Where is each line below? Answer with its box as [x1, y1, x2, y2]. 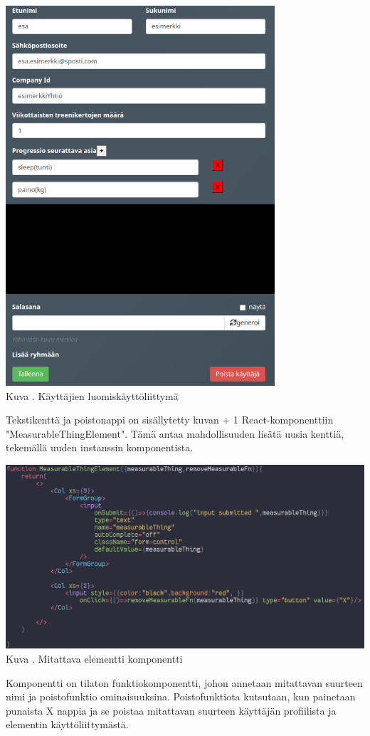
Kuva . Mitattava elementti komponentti [6, 651, 183, 666]
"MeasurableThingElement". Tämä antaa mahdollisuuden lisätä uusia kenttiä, [6, 426, 344, 441]
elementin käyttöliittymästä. [6, 717, 129, 732]
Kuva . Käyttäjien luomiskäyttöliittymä [6, 388, 179, 403]
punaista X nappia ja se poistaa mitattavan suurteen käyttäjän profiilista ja [6, 703, 337, 717]
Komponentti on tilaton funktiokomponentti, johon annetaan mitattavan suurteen [6, 675, 363, 690]
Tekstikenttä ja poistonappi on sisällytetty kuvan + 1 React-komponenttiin [6, 412, 334, 427]
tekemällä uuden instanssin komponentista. [6, 440, 194, 455]
